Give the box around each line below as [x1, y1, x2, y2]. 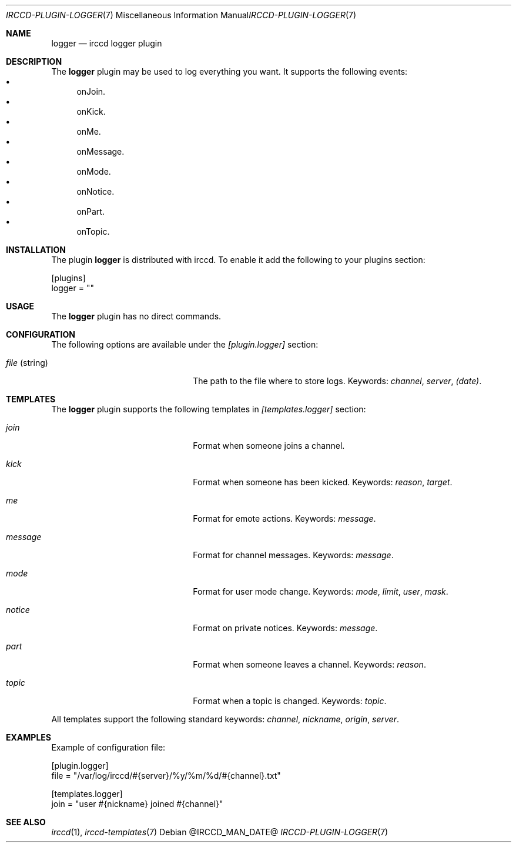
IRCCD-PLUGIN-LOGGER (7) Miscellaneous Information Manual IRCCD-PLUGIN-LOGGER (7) [6, 10, 357, 20]
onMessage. [76, 146, 125, 156]
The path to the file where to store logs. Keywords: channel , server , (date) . [193, 376, 482, 386]
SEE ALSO [6, 817, 46, 827]
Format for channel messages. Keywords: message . [193, 550, 394, 560]
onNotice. [76, 186, 115, 196]
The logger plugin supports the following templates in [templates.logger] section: [51, 404, 366, 414]
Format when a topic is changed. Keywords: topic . [193, 696, 387, 706]
